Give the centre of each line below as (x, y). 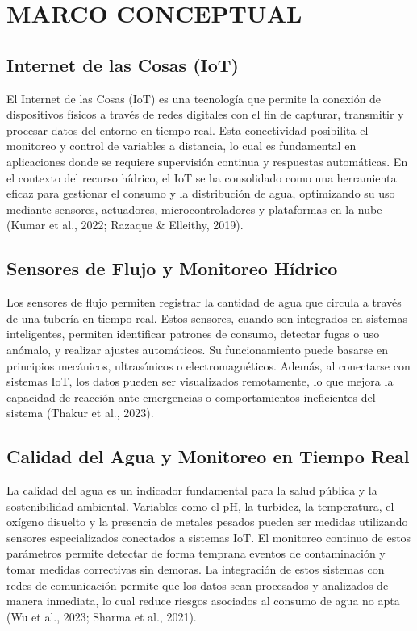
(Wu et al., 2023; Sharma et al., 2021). (102, 616)
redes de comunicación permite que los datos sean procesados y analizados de (198, 585)
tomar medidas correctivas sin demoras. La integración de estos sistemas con (196, 569)
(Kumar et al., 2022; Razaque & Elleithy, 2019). (125, 225)
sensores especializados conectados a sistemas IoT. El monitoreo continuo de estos (209, 537)
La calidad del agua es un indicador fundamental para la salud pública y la (192, 490)
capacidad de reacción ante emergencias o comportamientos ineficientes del (191, 397)
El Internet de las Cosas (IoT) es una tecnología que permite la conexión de (194, 98)
